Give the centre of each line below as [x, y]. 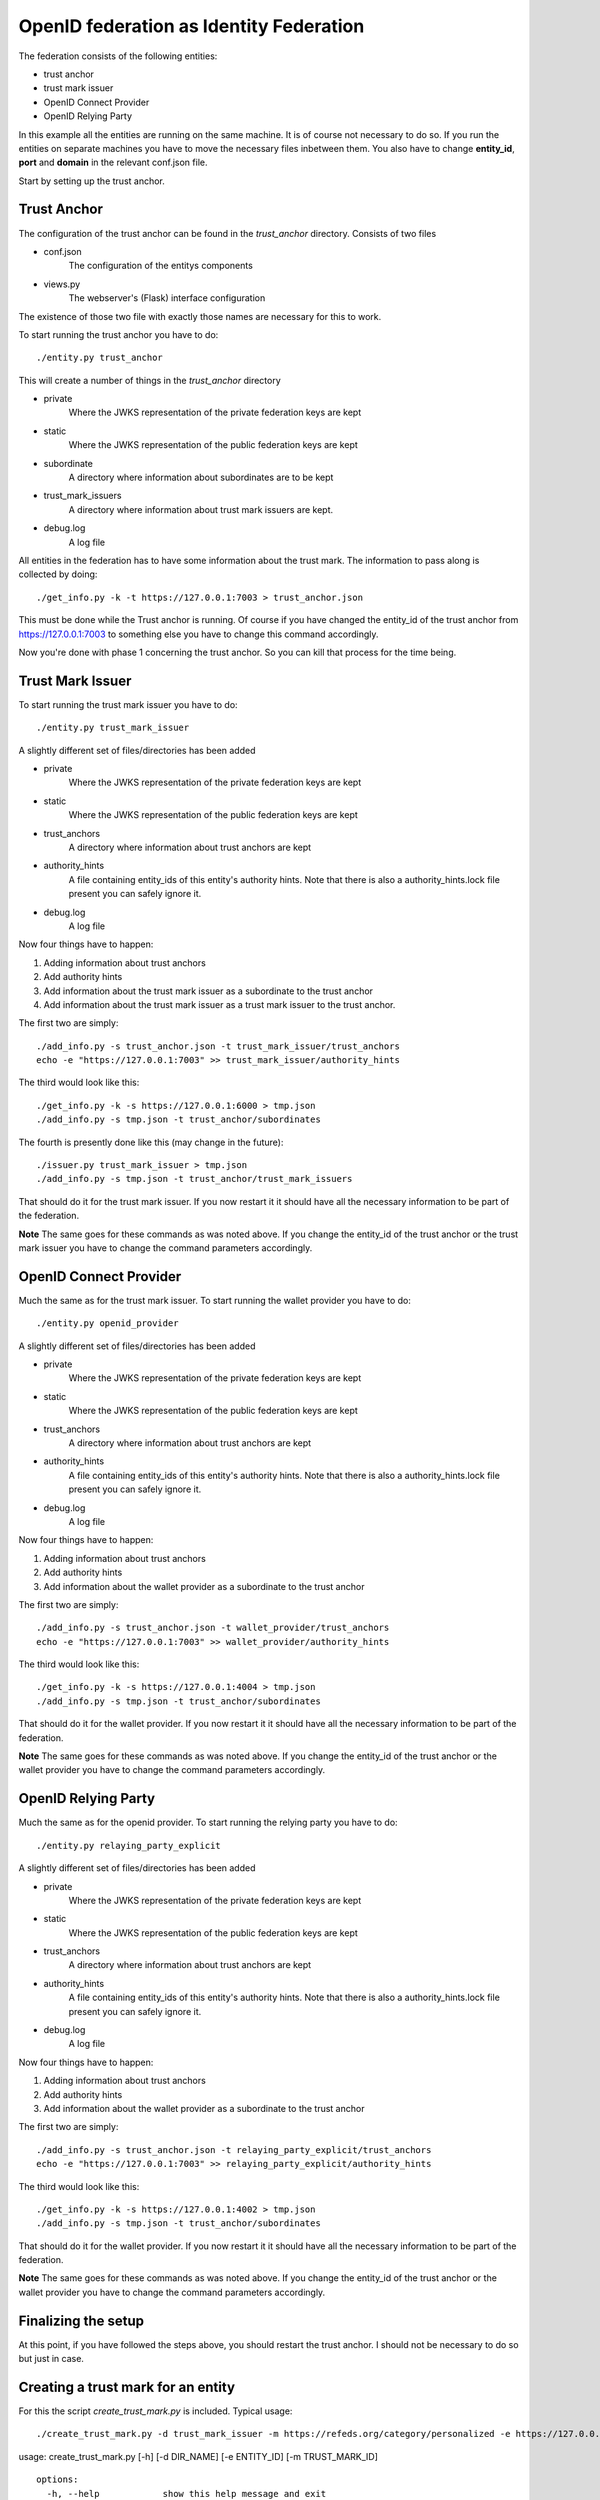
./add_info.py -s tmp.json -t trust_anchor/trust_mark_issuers [194, 1179]
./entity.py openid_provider [107, 1323]
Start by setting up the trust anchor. [91, 181]
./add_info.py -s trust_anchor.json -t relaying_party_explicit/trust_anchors [234, 2149]
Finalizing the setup [81, 2320]
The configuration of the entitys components [161, 266]
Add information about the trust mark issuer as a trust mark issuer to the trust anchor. [219, 1004]
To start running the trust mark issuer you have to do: [128, 704]
